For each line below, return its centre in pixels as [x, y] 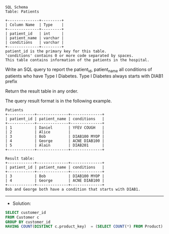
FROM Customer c [22, 217]
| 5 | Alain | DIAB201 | [55, 145]
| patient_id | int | [35, 34]
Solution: [22, 203]
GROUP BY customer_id [28, 222]
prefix [11, 81]
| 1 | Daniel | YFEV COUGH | [55, 128]
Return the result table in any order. [42, 91]
